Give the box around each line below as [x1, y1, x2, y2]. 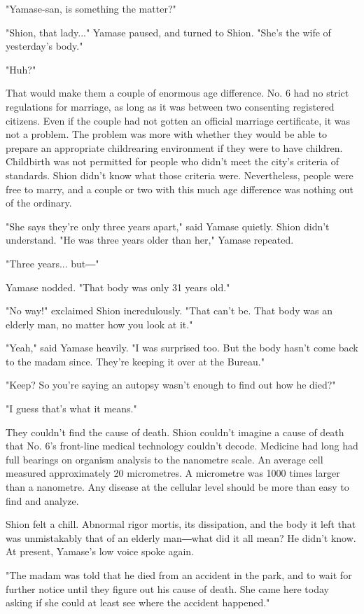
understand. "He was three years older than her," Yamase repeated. [6, 232, 294, 247]
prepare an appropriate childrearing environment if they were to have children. [6, 140, 343, 155]
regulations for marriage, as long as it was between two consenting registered [6, 99, 335, 113]
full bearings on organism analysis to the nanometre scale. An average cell [6, 452, 323, 466]
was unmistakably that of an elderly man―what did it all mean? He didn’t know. [6, 530, 356, 545]
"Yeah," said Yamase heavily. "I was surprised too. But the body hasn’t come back [6, 340, 358, 355]
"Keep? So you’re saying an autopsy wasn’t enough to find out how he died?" [6, 377, 336, 392]
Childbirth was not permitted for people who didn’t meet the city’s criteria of [6, 154, 339, 169]
